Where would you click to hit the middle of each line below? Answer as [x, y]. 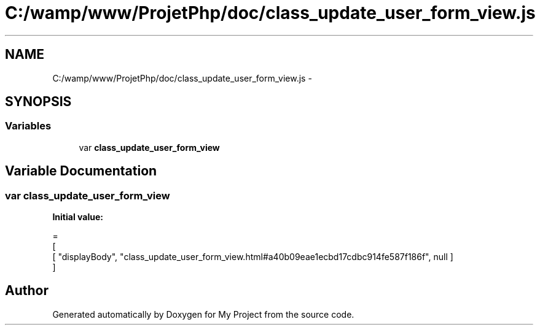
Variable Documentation [81, 171]
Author [27, 291]
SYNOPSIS [38, 102]
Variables [28, 126]
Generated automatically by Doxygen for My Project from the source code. [203, 314]
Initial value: [78, 217]
